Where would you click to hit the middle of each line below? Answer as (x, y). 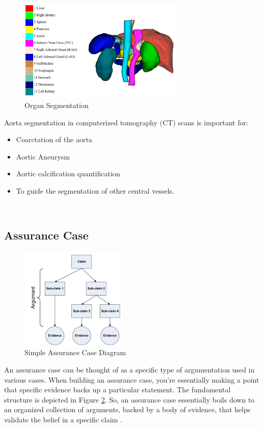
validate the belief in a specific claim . (63, 419)
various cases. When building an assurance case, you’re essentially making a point (132, 379)
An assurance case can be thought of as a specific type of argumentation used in (129, 369)
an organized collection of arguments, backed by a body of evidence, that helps (127, 409)
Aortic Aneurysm (43, 156)
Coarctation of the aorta (54, 139)
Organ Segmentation (57, 105)
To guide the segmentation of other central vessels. (95, 190)
